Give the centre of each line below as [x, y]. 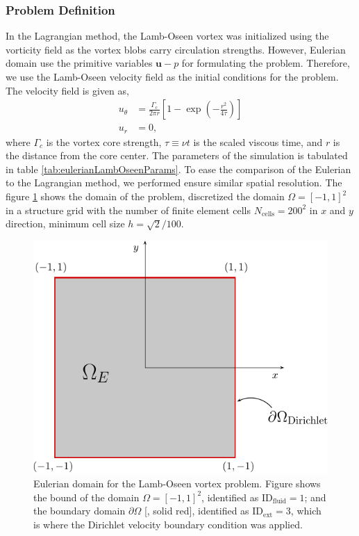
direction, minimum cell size [65, 224]
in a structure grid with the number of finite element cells [128, 210]
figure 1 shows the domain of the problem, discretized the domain [145, 196]
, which [306, 511]
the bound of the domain [86, 497]
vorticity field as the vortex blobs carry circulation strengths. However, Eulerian [176, 49]
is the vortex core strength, [104, 141]
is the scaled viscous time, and [258, 141]
